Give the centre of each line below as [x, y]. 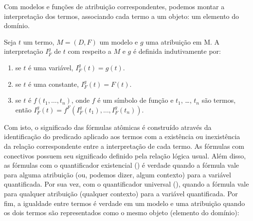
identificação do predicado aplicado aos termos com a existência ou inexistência [122, 136]
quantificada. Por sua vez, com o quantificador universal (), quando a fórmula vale [126, 184]
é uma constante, [53, 84]
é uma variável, [51, 67]
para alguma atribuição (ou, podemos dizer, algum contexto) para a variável [117, 174]
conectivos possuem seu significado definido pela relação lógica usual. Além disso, [125, 155]
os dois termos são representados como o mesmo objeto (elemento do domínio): [122, 213]
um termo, [39, 41]
